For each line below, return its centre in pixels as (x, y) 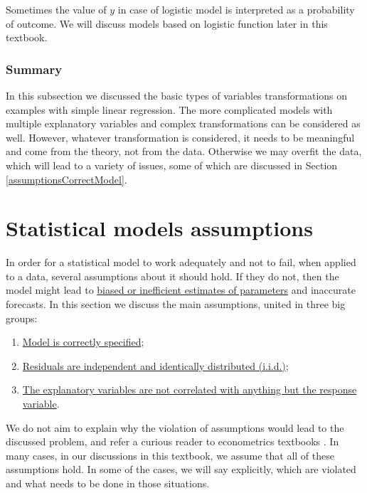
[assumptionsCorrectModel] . (67, 179)
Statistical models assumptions (159, 228)
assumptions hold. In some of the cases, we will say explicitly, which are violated (181, 469)
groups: (22, 318)
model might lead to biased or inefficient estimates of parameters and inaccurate (181, 290)
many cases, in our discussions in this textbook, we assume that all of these (170, 455)
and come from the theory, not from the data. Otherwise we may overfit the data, (184, 151)
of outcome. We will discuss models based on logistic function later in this (167, 23)
